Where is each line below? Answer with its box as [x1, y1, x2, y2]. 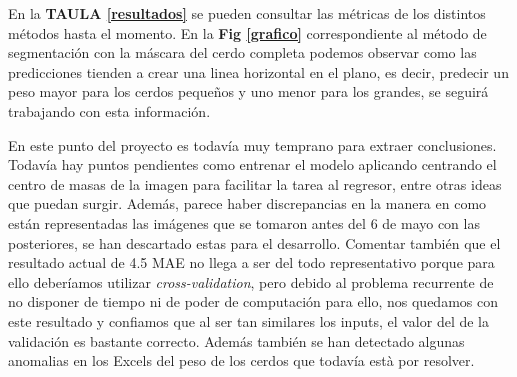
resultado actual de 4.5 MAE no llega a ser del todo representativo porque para [8, 252, 495, 273]
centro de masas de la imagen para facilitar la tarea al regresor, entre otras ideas [8, 173, 502, 194]
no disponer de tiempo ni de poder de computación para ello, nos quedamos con [8, 291, 498, 312]
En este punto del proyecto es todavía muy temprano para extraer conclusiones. [8, 134, 497, 155]
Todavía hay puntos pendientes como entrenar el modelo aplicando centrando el [8, 154, 497, 175]
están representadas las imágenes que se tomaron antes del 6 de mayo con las [8, 212, 480, 233]
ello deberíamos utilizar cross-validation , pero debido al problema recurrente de [8, 271, 494, 292]
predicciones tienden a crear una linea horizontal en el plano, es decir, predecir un [8, 61, 509, 82]
